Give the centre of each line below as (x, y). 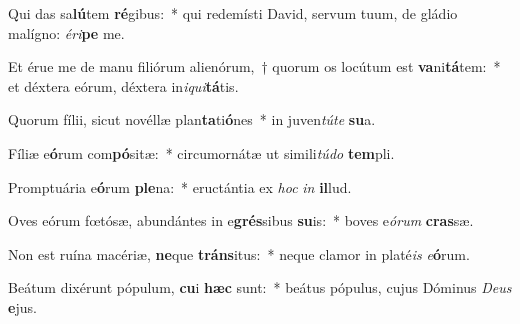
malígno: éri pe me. (66, 32)
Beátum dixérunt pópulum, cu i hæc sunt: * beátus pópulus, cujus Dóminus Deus (260, 287)
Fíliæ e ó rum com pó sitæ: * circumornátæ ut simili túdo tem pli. (201, 152)
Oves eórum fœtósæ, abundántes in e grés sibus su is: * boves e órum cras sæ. (241, 220)
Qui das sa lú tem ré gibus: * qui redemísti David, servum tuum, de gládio (233, 13)
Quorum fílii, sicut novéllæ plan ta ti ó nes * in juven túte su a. (192, 119)
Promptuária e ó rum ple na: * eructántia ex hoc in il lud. (180, 186)
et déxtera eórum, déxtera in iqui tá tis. (123, 85)
